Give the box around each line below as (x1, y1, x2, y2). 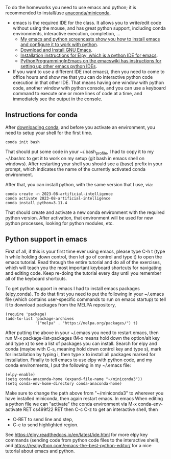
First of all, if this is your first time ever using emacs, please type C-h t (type (5, 248, 165, 255)
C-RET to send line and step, (12, 417, 74, 423)
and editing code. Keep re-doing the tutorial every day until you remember (5, 270, 162, 276)
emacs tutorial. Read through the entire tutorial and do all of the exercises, (5, 259, 161, 266)
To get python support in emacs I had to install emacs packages (5, 286, 140, 292)
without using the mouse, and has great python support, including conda (12, 25, 166, 31)
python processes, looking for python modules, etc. (5, 220, 114, 226)
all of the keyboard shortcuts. (5, 276, 67, 282)
